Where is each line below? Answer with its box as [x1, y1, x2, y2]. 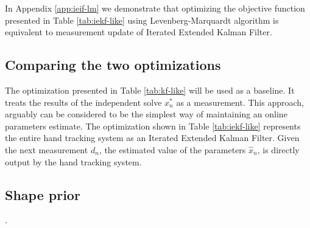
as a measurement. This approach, [176, 95, 304, 108]
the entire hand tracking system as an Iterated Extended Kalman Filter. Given [5, 131, 300, 144]
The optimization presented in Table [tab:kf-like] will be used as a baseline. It [5, 83, 295, 96]
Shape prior [5, 185, 80, 204]
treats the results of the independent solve [5, 95, 162, 108]
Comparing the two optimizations [5, 55, 221, 74]
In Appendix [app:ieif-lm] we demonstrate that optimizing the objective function [5, 2, 305, 14]
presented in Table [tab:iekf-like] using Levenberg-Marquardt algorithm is [5, 13, 279, 26]
